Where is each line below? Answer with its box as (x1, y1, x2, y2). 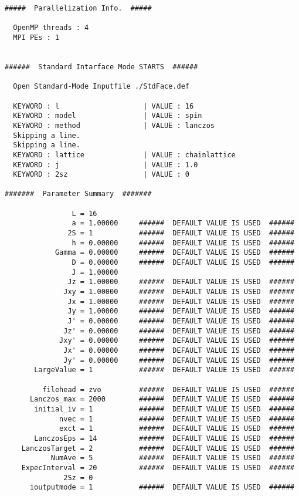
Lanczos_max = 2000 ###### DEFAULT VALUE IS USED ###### (29, 395, 294, 404)
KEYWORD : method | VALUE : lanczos (13, 121, 215, 130)
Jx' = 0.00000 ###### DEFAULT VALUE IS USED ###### (63, 346, 294, 355)
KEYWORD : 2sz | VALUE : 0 (13, 170, 189, 179)
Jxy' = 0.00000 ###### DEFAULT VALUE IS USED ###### (59, 336, 294, 345)
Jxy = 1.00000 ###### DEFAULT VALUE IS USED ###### (63, 288, 294, 296)
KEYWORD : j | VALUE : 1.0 (13, 160, 198, 169)
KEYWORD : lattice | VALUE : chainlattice (13, 150, 236, 159)
